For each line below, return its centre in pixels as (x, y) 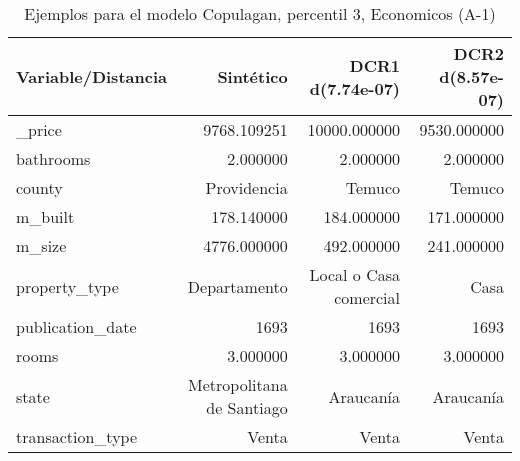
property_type (67, 286)
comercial (367, 297)
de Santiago (247, 407)
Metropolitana (238, 384)
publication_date (76, 326)
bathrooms (53, 158)
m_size (41, 245)
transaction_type (77, 436)
